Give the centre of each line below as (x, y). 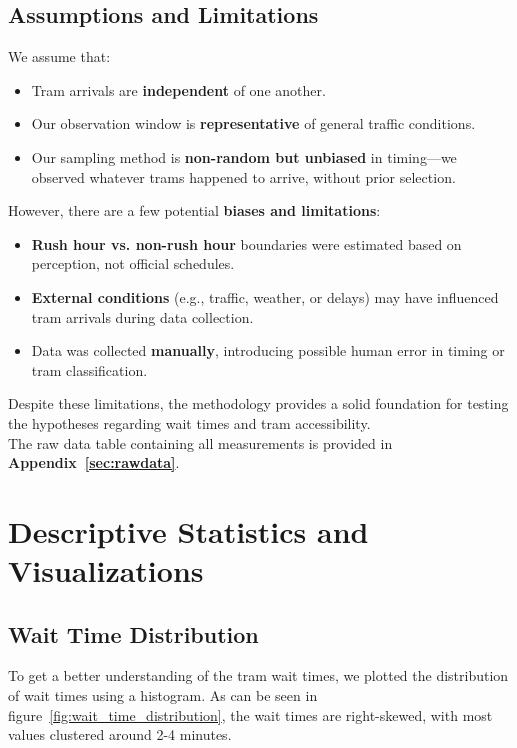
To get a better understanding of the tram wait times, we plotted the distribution (258, 675)
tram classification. (89, 369)
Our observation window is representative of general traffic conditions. (253, 123)
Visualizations (106, 570)
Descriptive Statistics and (188, 530)
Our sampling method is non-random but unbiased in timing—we (244, 156)
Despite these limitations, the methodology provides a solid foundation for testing (258, 403)
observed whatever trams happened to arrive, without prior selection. (243, 176)
